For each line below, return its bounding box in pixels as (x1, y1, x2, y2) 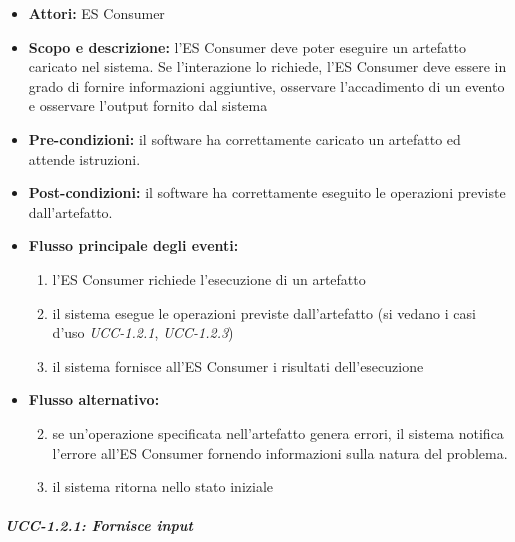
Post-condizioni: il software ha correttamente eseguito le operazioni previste (28, 182, 506, 203)
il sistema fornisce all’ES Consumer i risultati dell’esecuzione (52, 355, 424, 376)
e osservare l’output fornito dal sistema (28, 95, 268, 116)
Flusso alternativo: (28, 389, 160, 410)
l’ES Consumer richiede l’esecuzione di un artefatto (52, 268, 366, 289)
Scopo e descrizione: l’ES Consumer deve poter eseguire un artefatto (28, 36, 466, 57)
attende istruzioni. (28, 148, 141, 169)
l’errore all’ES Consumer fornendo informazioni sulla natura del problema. (52, 442, 508, 463)
